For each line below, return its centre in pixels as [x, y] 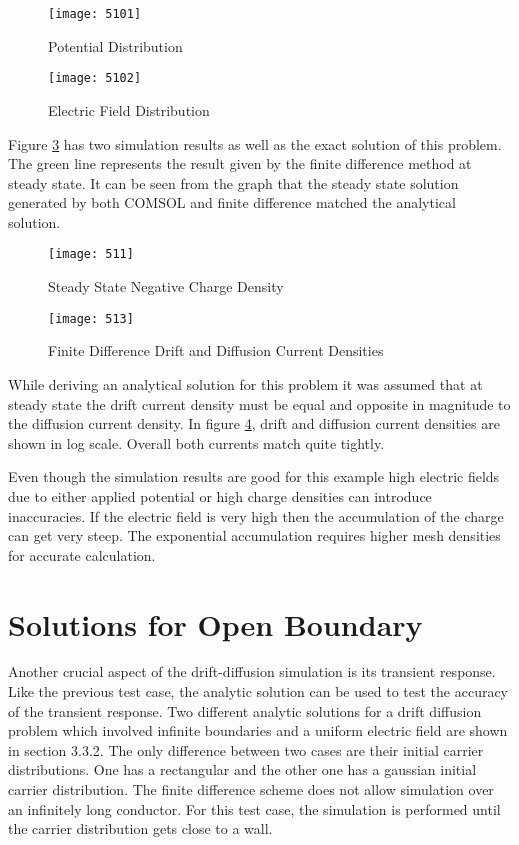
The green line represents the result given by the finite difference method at [240, 163]
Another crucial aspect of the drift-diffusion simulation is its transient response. [252, 671]
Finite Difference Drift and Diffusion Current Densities [216, 350]
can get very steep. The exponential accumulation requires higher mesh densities [254, 535]
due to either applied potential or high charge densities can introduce [220, 495]
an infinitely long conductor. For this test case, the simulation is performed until [254, 808]
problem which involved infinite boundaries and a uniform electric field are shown [258, 730]
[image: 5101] [95, 14]
